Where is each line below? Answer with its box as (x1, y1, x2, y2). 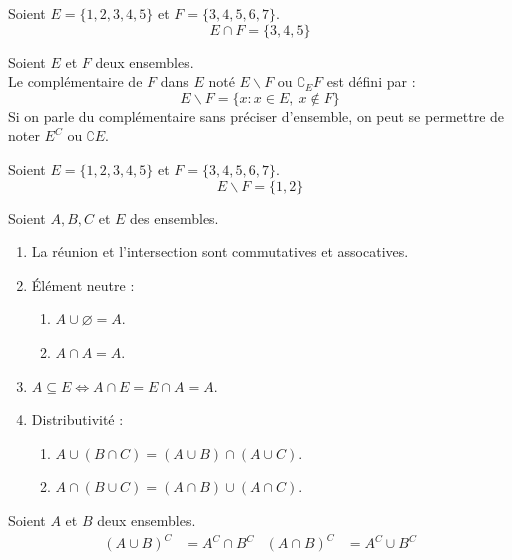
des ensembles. (130, 207, 219, 228)
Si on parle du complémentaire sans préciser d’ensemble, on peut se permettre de (8, 105, 505, 126)
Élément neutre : (31, 274, 135, 295)
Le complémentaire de (8, 71, 143, 92)
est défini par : (326, 71, 416, 92)
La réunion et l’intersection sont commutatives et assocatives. (31, 241, 409, 262)
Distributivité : (31, 409, 124, 430)
